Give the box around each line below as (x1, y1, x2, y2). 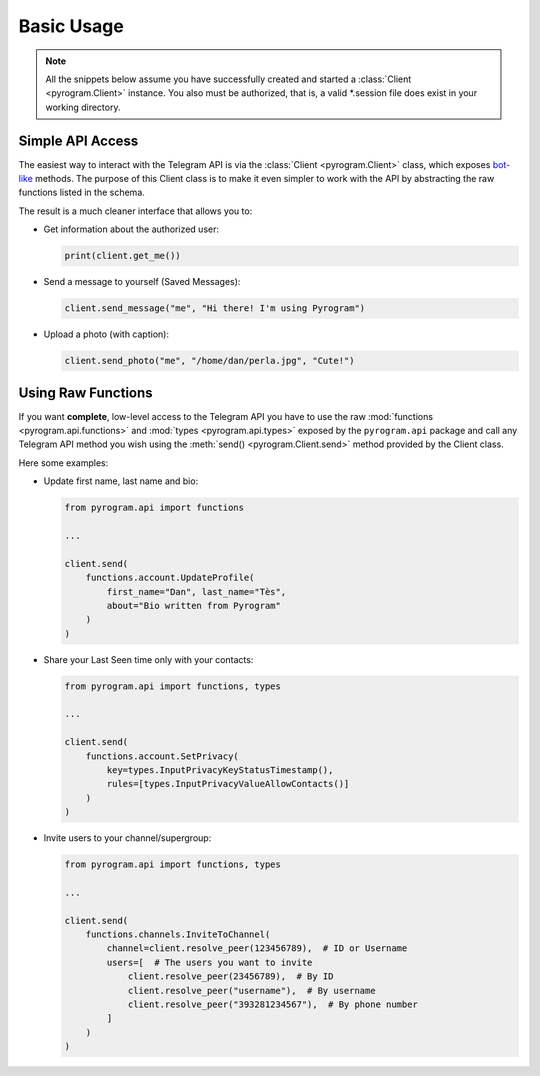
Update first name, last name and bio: (43, 475, 199, 487)
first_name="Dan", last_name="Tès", (106, 586, 287, 597)
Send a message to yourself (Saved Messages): (43, 276, 241, 288)
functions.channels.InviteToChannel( (85, 929, 271, 940)
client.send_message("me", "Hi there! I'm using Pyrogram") (64, 303, 366, 314)
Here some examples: (18, 456, 109, 469)
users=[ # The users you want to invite (106, 956, 313, 968)
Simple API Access (18, 132, 139, 149)
